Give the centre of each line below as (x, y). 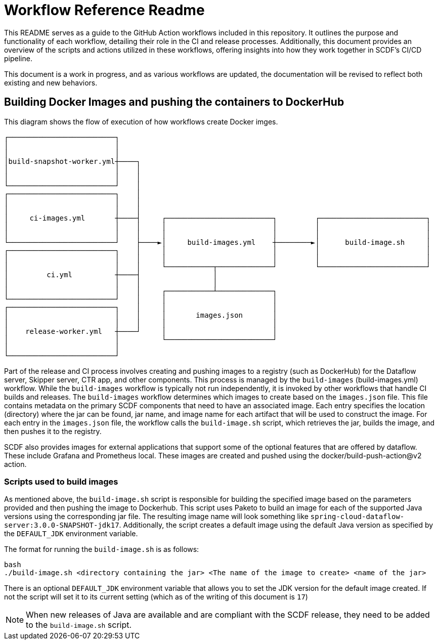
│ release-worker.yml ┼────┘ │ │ (141, 331)
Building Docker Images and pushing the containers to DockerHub (174, 102)
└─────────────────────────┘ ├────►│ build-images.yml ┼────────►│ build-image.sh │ (217, 242)
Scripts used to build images (61, 481)
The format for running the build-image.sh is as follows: (102, 549)
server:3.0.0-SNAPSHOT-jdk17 (62, 525)
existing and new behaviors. (51, 82)
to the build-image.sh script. (79, 625)
